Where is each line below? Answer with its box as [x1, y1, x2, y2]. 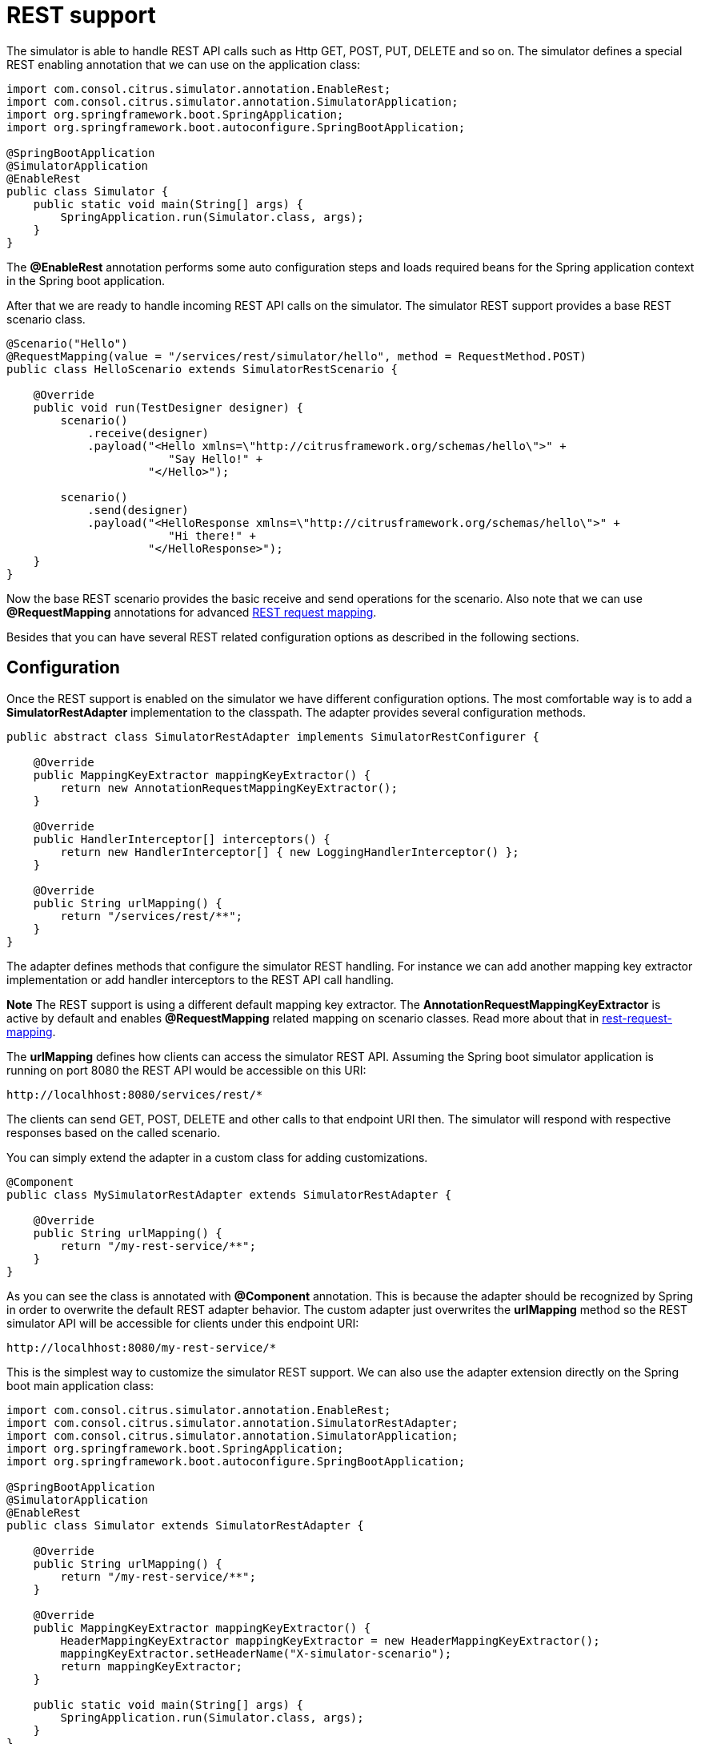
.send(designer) [87, 503, 189, 516]
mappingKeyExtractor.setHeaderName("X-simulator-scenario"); [60, 1646, 452, 1660]
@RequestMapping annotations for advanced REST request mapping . [6, 605, 377, 619]
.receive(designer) [87, 426, 209, 440]
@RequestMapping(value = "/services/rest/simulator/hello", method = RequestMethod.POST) [6, 349, 587, 363]
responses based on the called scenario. [6, 1125, 221, 1139]
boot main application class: [6, 1378, 154, 1392]
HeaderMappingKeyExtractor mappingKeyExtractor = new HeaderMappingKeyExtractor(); [60, 1633, 600, 1647]
